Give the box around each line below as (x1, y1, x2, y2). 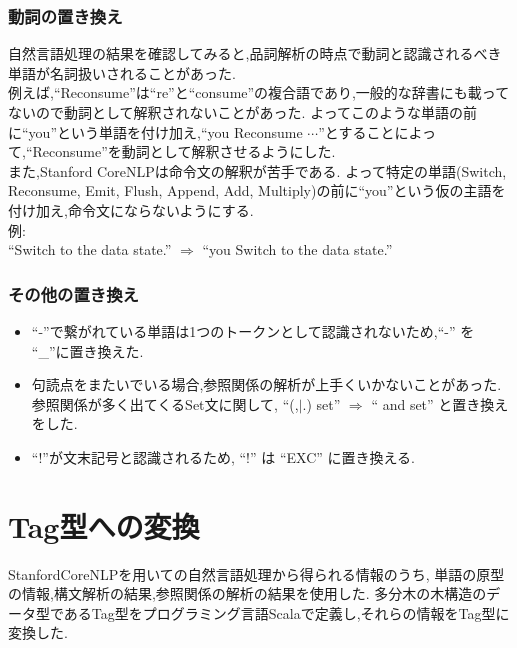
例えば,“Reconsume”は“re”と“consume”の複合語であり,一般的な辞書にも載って (8, 82, 510, 103)
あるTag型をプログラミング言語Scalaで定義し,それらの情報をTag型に (63, 602, 510, 623)
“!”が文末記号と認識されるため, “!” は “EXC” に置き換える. (31, 446, 415, 467)
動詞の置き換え (8, 3, 123, 28)
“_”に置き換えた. (31, 340, 144, 361)
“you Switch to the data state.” (202, 239, 393, 260)
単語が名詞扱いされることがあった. (8, 62, 236, 83)
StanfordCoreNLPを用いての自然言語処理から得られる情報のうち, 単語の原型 (8, 563, 505, 584)
